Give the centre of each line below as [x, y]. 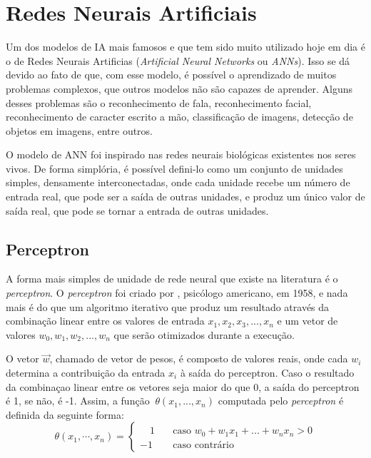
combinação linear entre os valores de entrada [105, 321]
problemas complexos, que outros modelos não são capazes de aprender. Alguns [179, 88]
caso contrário [203, 445]
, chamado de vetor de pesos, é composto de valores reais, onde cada [199, 358]
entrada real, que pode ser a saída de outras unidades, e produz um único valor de [185, 197]
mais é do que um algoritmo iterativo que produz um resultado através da [168, 306]
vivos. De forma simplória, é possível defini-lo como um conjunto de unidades [174, 168]
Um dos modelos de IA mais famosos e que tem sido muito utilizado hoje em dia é [185, 47]
